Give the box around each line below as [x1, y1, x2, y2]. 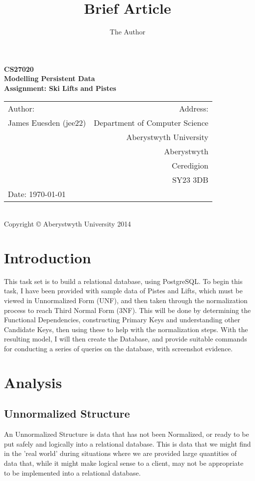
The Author [109, 27, 146, 37]
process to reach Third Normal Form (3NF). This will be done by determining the [4, 305, 251, 315]
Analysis [4, 372, 62, 392]
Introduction [4, 247, 91, 267]
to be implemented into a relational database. [4, 467, 141, 478]
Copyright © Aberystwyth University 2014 [4, 219, 131, 229]
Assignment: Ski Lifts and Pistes [4, 83, 116, 93]
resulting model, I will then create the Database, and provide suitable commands [4, 334, 247, 344]
